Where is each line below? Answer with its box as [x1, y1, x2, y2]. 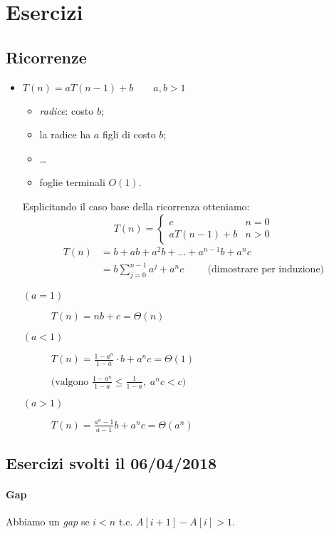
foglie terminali [39, 175, 105, 190]
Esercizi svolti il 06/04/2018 [6, 452, 217, 474]
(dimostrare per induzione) [207, 265, 325, 275]
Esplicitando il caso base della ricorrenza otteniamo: [22, 198, 250, 213]
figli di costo [102, 127, 156, 142]
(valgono [51, 376, 89, 387]
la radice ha [39, 127, 91, 142]
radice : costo [39, 103, 94, 118]
